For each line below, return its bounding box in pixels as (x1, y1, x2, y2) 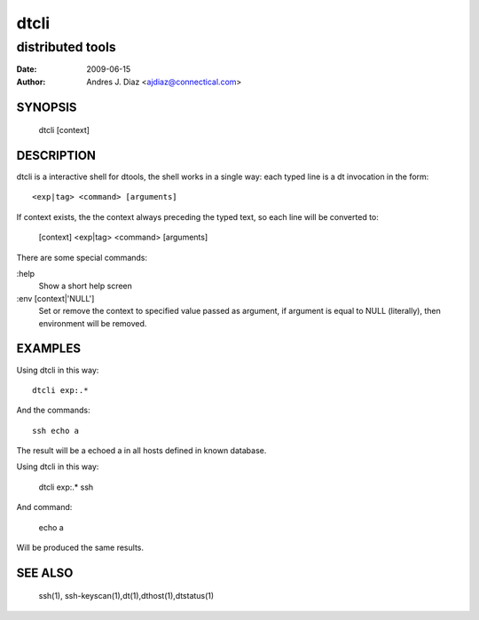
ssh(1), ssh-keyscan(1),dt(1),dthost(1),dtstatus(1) (38, 591, 215, 601)
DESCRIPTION (16, 148, 97, 163)
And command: (16, 502, 73, 513)
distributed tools (16, 39, 117, 55)
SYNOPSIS (16, 99, 77, 114)
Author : (16, 76, 46, 87)
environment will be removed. (38, 318, 147, 328)
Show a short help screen (38, 280, 133, 292)
